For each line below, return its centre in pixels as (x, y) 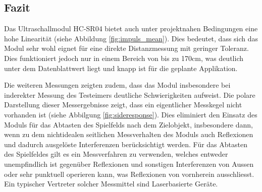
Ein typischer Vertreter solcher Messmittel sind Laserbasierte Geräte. (111, 184)
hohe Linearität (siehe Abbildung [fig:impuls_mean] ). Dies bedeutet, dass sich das (131, 38)
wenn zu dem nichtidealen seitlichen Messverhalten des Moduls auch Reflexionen (129, 134)
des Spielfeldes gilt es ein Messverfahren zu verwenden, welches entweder (116, 154)
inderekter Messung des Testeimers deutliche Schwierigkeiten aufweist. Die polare (130, 94)
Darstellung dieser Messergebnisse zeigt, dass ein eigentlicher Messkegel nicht (123, 105)
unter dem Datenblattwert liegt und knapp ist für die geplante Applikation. (121, 68)
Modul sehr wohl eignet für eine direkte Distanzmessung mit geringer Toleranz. (126, 48)
